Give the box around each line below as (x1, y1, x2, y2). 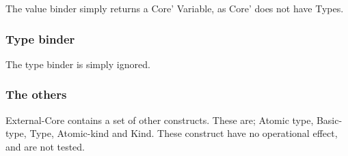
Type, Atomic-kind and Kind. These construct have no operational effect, (29, 126, 338, 140)
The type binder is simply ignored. (5, 57, 150, 71)
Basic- (316, 112, 343, 127)
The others (5, 86, 67, 103)
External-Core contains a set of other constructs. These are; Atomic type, (5, 112, 314, 127)
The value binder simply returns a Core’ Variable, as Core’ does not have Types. (5, 1, 344, 15)
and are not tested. (5, 139, 85, 153)
